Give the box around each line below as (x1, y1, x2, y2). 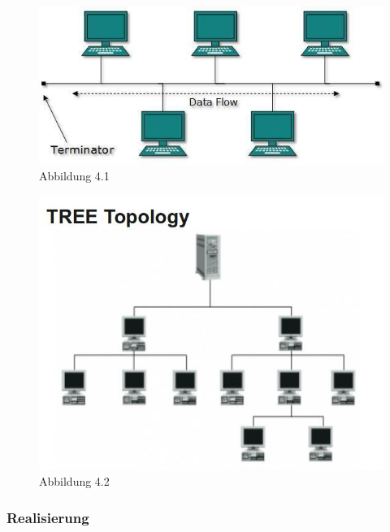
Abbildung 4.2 (39, 473, 110, 490)
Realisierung (6, 507, 89, 527)
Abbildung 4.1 (39, 167, 110, 184)
